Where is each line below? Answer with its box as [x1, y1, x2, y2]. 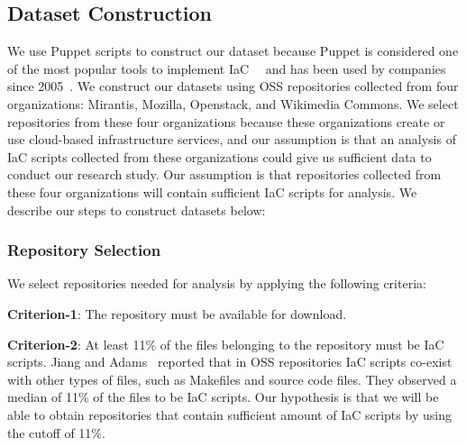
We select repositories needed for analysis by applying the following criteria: [7, 274, 426, 293]
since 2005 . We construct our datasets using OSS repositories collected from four [7, 77, 459, 96]
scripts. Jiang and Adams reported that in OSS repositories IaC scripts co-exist [7, 352, 452, 371]
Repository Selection [7, 239, 161, 261]
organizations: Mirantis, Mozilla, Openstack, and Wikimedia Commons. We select [7, 94, 459, 113]
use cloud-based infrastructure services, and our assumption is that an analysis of [7, 130, 456, 149]
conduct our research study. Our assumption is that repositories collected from [7, 165, 442, 184]
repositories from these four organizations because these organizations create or [7, 112, 445, 131]
